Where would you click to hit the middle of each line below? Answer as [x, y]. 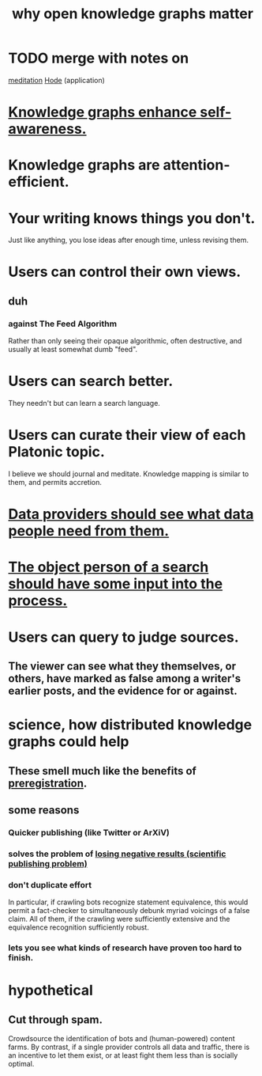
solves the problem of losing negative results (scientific [117, 854]
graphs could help [69, 742]
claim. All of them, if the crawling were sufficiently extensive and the [119, 919]
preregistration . [48, 783]
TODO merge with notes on [99, 58]
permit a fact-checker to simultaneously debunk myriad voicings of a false [129, 911]
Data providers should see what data [131, 514]
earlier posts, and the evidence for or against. [123, 690]
